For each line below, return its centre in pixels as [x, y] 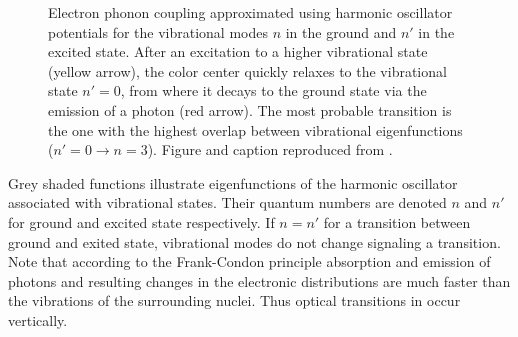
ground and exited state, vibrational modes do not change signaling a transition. [254, 241]
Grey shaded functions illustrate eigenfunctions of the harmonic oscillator [233, 182]
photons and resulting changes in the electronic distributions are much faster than [259, 280]
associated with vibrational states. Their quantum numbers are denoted [227, 202]
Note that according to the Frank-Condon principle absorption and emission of [249, 261]
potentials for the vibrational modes [158, 31]
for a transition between [397, 221]
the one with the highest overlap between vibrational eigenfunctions [255, 129]
